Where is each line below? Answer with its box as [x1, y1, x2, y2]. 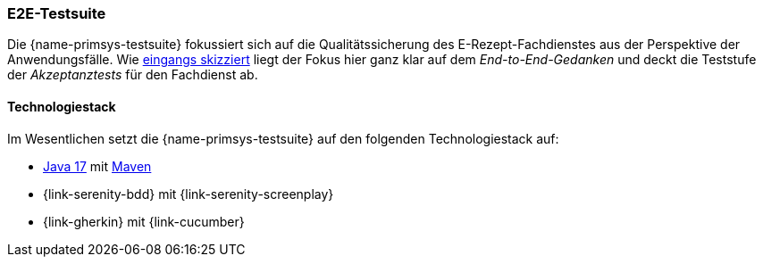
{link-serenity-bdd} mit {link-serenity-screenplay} [43, 186, 334, 202]
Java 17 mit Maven [43, 158, 152, 174]
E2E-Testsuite [7, 4, 106, 22]
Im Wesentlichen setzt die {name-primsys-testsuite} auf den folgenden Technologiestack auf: [7, 130, 559, 146]
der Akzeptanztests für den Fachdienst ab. [7, 67, 258, 83]
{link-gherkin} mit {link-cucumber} [43, 213, 245, 229]
